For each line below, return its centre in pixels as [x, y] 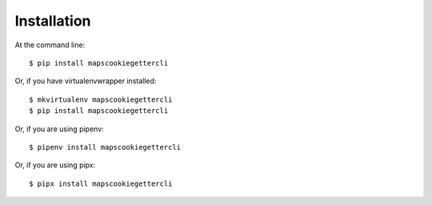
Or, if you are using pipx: [55, 165]
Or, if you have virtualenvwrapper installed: [86, 81]
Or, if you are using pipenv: [59, 129]
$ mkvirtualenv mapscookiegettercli [101, 99]
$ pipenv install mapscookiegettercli [105, 147]
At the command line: [50, 45]
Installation [53, 21]
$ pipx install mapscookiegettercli [101, 183]
